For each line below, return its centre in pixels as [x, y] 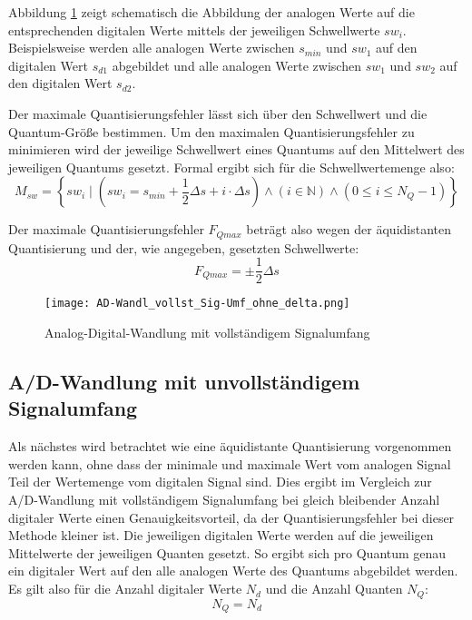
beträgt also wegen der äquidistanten [349, 229]
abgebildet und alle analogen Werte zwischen [236, 65]
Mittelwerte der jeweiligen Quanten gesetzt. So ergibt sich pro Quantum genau [227, 552]
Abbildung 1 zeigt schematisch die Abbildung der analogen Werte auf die [211, 12]
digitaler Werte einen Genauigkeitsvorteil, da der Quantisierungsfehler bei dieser [231, 517]
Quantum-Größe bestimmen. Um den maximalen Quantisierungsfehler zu [211, 131]
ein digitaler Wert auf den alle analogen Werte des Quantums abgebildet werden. [233, 571]
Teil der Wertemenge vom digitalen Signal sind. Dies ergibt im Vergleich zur [220, 482]
